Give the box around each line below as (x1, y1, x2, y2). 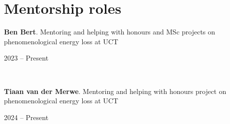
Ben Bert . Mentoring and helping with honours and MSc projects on (4, 27, 215, 37)
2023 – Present (4, 53, 49, 63)
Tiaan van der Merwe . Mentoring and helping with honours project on (4, 86, 227, 96)
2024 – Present (4, 112, 49, 122)
